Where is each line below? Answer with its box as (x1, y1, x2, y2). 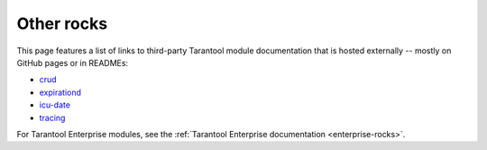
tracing (39, 112, 66, 123)
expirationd (39, 87, 81, 98)
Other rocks (16, 14, 108, 33)
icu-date (39, 99, 71, 110)
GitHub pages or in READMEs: (16, 57, 129, 68)
